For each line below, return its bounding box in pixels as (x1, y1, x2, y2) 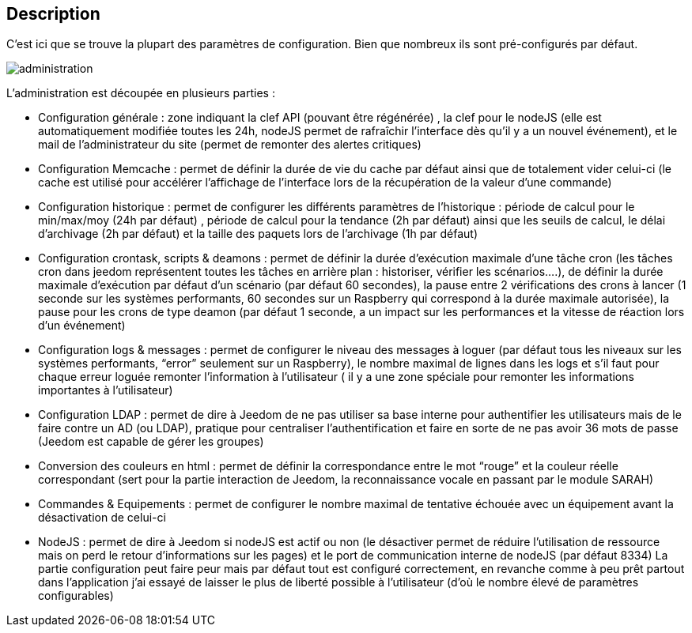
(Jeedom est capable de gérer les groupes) (38, 435, 264, 449)
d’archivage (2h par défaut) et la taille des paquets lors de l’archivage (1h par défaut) (38, 227, 478, 241)
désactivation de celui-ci (38, 511, 166, 525)
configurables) (38, 589, 114, 603)
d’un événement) (38, 318, 126, 333)
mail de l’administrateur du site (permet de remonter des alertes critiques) (38, 138, 422, 152)
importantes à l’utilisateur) (38, 383, 173, 398)
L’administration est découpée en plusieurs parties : (6, 86, 275, 100)
